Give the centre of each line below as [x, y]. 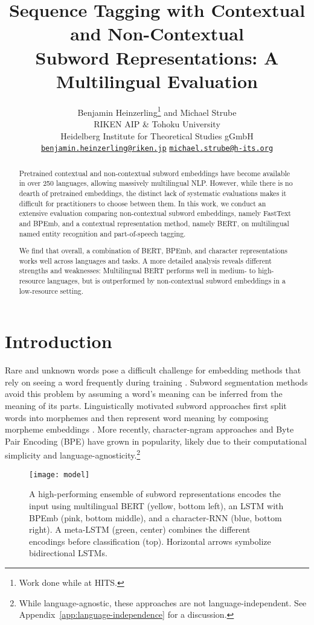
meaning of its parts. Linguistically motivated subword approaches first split [146, 406]
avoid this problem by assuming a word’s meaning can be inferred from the [144, 394]
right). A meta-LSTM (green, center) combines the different [140, 529]
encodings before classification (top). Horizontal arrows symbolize [150, 541]
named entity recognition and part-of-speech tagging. [102, 233]
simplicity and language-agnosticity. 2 [73, 454]
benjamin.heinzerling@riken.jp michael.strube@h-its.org [157, 149]
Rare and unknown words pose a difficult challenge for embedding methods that [153, 370]
